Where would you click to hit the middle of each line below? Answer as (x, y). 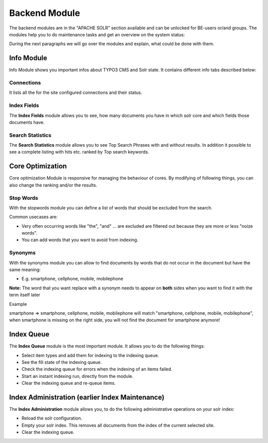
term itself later (25, 295)
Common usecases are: (33, 217)
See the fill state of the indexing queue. (62, 362)
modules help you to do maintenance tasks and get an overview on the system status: (97, 34)
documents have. (27, 122)
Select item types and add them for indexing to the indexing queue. (90, 355)
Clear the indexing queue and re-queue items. (69, 383)
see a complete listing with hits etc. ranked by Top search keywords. (79, 152)
